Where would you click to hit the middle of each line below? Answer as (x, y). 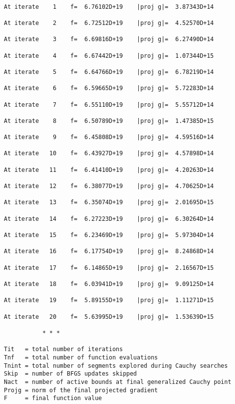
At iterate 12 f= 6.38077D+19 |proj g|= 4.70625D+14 (109, 186)
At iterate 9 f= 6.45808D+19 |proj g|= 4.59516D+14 (109, 137)
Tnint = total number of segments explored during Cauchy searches (116, 366)
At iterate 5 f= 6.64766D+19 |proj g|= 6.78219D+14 (109, 72)
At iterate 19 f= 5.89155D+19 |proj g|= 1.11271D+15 (109, 300)
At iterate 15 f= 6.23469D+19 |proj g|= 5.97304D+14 (109, 235)
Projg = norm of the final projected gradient (81, 390)
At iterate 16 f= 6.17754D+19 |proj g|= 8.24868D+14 (109, 251)
